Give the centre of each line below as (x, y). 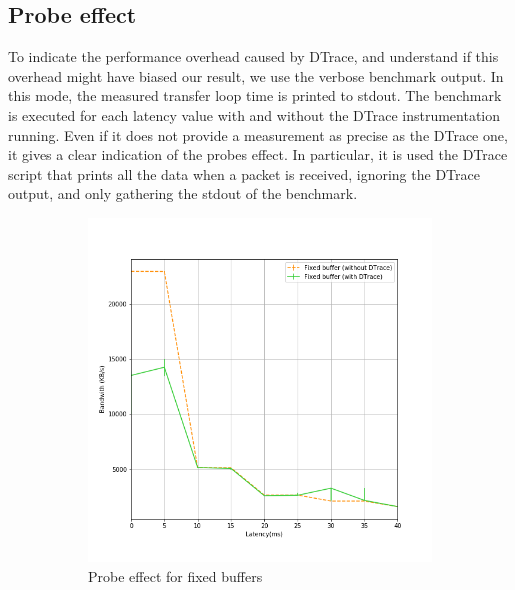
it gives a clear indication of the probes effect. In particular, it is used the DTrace (258, 154)
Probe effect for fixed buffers (175, 575)
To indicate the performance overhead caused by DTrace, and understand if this (253, 56)
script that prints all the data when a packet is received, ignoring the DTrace (244, 173)
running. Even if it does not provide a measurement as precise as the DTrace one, (258, 134)
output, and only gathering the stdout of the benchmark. (183, 193)
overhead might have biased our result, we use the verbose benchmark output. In (256, 75)
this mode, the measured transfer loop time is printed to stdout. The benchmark (255, 95)
